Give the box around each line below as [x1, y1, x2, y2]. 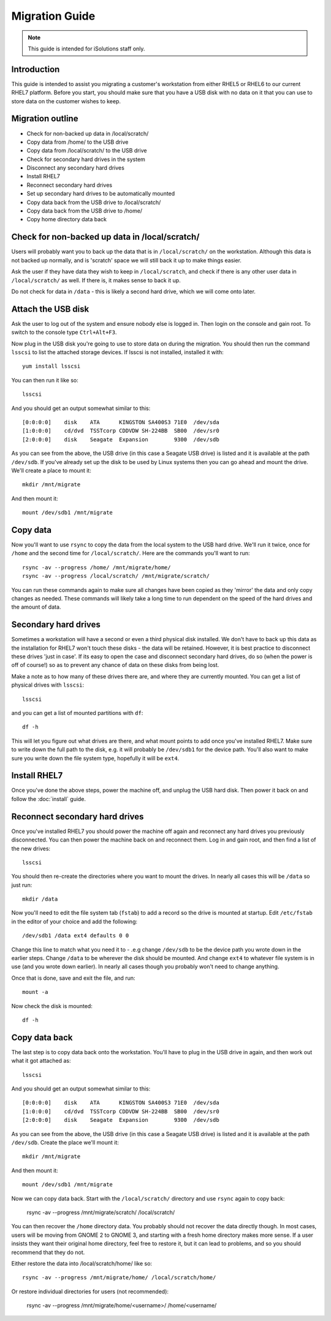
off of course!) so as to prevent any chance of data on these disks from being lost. [11, 661, 219, 669]
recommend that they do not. [11, 1248, 85, 1256]
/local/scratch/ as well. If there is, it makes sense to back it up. [11, 277, 181, 284]
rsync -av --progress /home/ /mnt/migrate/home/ [22, 564, 171, 571]
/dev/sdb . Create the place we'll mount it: [11, 1139, 120, 1146]
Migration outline [11, 114, 78, 124]
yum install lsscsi [22, 363, 81, 370]
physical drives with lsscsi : [11, 681, 85, 688]
